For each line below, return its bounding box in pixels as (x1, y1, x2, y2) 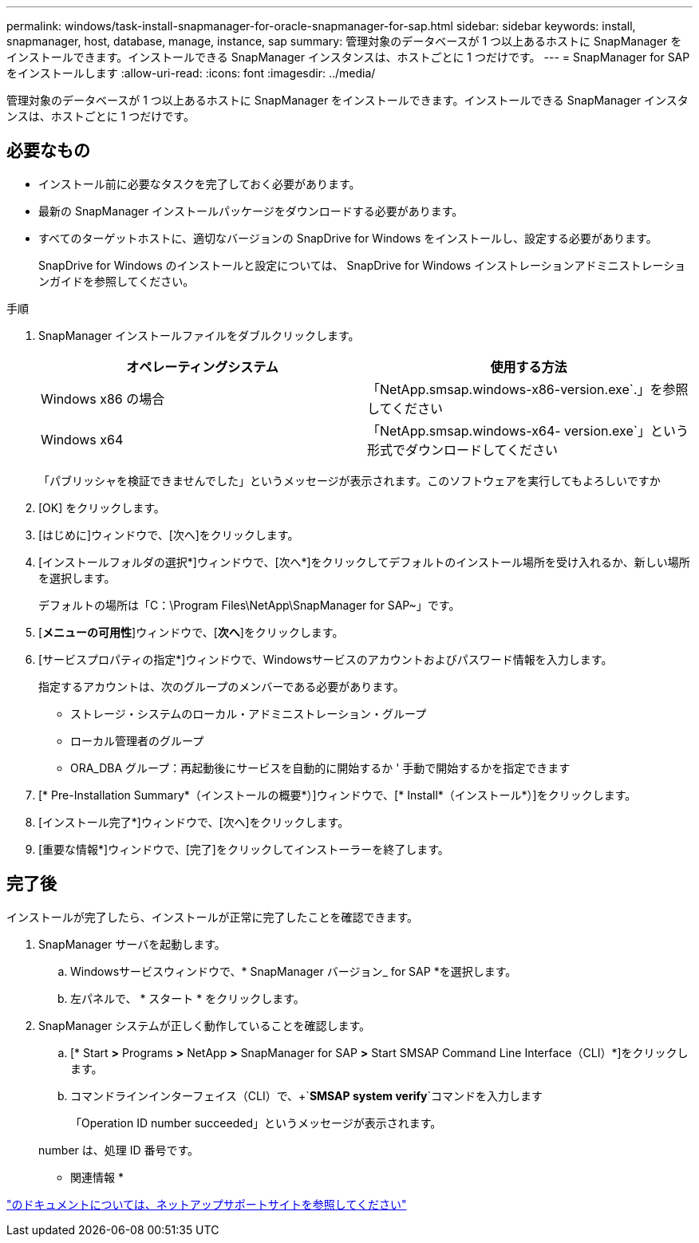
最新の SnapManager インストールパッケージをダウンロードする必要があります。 (38, 203, 464, 218)
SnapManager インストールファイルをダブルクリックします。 (38, 328, 360, 342)
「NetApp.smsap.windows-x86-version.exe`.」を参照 (367, 381, 689, 397)
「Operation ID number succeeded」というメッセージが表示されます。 (70, 1115, 442, 1130)
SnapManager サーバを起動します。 (38, 937, 226, 951)
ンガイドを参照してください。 (38, 274, 195, 288)
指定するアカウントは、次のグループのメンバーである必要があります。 (38, 679, 405, 693)
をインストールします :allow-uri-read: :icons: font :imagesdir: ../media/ (6, 66, 376, 80)
